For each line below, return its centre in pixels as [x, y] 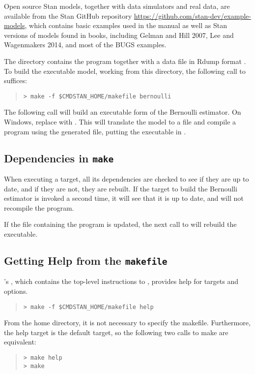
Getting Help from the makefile [86, 260]
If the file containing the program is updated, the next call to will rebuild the [120, 224]
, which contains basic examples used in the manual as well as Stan [126, 25]
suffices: [15, 80]
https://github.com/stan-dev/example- [192, 16]
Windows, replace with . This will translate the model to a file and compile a [120, 122]
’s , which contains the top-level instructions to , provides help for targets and [121, 281]
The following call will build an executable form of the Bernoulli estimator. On [123, 112]
